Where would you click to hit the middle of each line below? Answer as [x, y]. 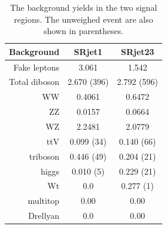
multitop [44, 201]
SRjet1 [88, 51]
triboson [44, 156]
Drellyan [44, 216]
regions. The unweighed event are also [83, 19]
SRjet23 [137, 51]
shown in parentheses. [83, 31]
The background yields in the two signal [83, 7]
